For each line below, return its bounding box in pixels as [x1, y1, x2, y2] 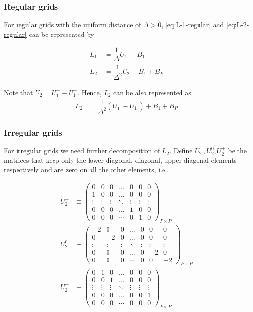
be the [228, 145, 247, 156]
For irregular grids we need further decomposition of [4, 145, 160, 156]
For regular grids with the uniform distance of [4, 19, 141, 30]
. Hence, [77, 87, 102, 97]
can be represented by [29, 29, 94, 39]
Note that [4, 87, 33, 97]
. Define [169, 145, 193, 156]
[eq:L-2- [226, 19, 249, 30]
